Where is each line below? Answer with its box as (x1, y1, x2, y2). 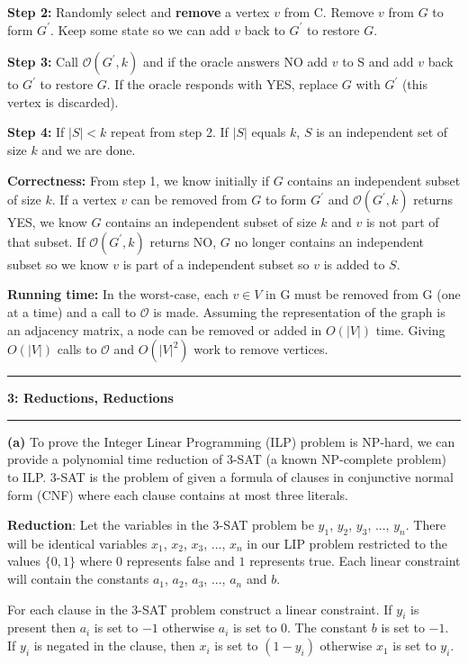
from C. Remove (283, 3, 374, 21)
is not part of (365, 213, 439, 232)
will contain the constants (7, 569, 149, 588)
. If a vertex (51, 190, 117, 209)
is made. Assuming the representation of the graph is (153, 302, 445, 321)
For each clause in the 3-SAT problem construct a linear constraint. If (7, 599, 392, 618)
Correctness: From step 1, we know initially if (7, 170, 269, 189)
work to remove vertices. (193, 340, 328, 359)
